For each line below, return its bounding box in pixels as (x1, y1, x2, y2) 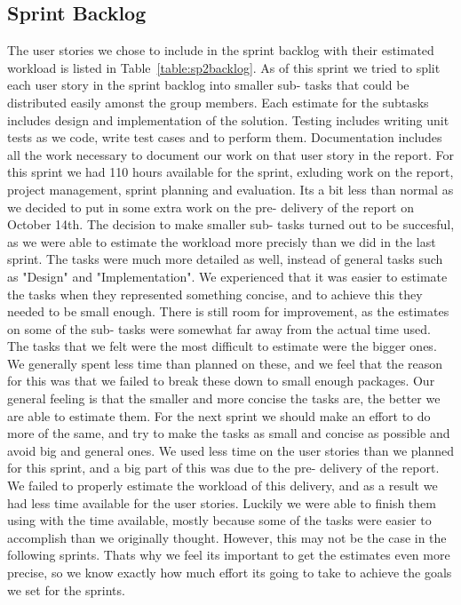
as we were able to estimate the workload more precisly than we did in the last (7, 232, 436, 251)
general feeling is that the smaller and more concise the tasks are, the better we (7, 389, 441, 408)
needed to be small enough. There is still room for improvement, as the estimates (7, 302, 449, 321)
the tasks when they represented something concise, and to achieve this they (7, 284, 423, 303)
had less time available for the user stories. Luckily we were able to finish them (7, 493, 436, 512)
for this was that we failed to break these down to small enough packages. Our (7, 371, 435, 390)
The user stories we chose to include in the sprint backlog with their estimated (7, 41, 434, 60)
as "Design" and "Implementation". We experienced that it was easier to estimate (7, 267, 448, 285)
